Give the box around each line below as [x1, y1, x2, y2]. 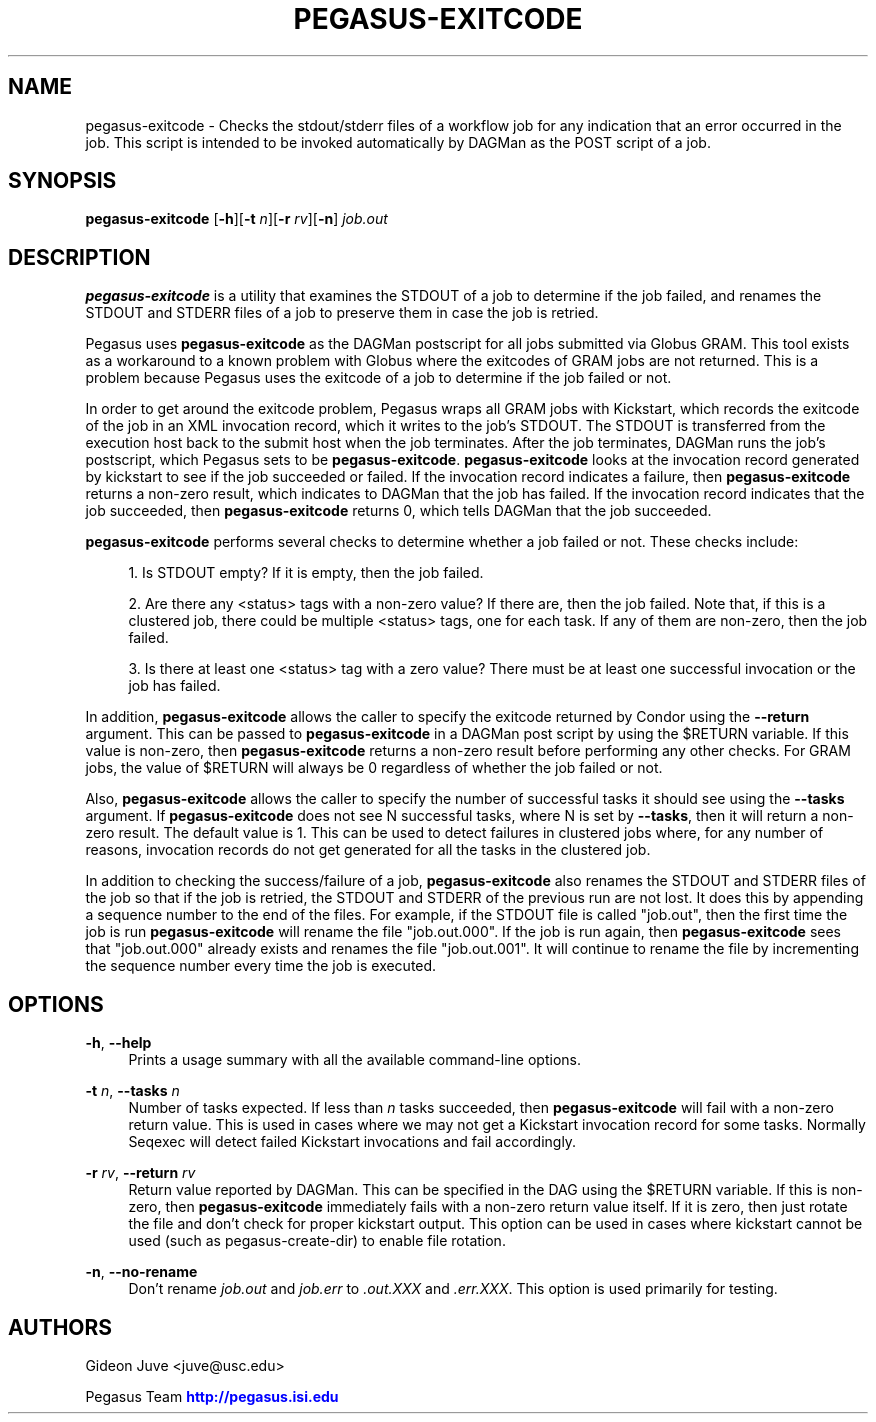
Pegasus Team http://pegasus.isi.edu [85, 1387, 339, 1405]
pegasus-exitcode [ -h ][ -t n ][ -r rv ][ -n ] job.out [85, 210, 388, 228]
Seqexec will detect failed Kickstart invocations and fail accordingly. [128, 1133, 577, 1151]
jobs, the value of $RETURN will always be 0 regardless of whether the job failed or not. [85, 759, 663, 777]
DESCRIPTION [8, 244, 151, 270]
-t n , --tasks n [85, 1082, 180, 1100]
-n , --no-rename [85, 1263, 198, 1281]
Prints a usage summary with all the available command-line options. [128, 1051, 581, 1069]
